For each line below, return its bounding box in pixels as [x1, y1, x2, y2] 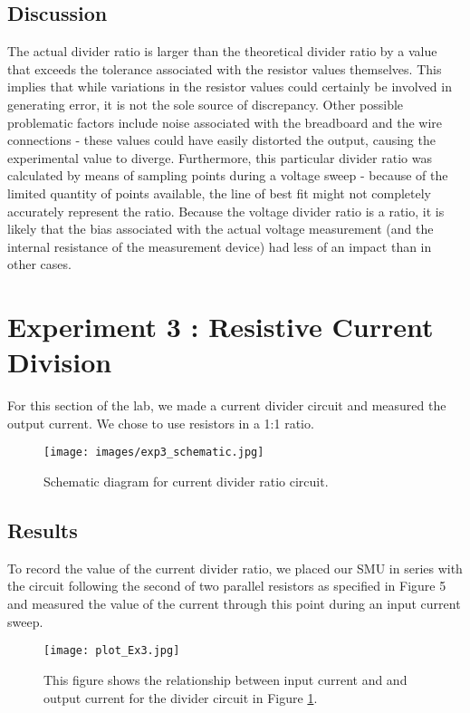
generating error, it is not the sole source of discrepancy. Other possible [7, 94, 404, 113]
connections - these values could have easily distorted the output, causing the [7, 130, 436, 149]
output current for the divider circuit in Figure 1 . [43, 688, 318, 707]
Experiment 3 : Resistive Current [7, 308, 434, 345]
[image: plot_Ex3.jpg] [43, 644, 180, 658]
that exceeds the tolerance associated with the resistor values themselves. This [7, 59, 442, 78]
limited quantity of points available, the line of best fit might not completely [7, 183, 432, 202]
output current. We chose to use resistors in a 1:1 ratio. [7, 413, 314, 432]
